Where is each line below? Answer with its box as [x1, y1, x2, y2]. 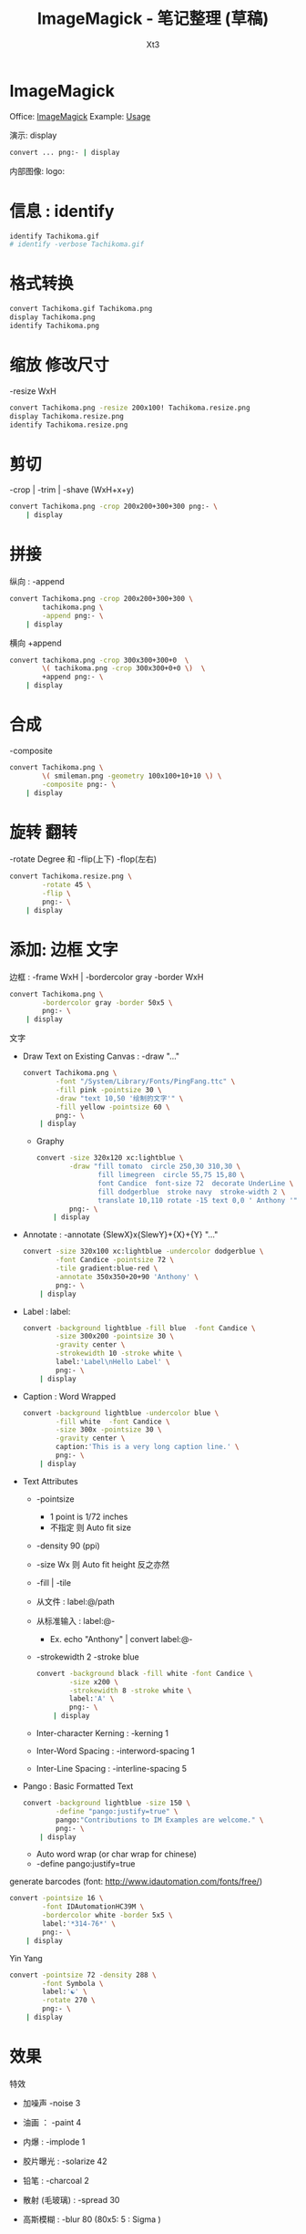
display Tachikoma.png [9, 313, 96, 322]
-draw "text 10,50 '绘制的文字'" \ [56, 1093, 184, 1103]
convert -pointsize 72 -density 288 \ [9, 1970, 157, 1980]
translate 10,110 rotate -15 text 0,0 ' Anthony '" [97, 1195, 298, 1205]
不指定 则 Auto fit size [49, 1522, 132, 1533]
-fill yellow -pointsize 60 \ [56, 1102, 170, 1112]
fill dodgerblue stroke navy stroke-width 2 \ [97, 1187, 286, 1196]
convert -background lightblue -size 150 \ [22, 1798, 191, 1808]
